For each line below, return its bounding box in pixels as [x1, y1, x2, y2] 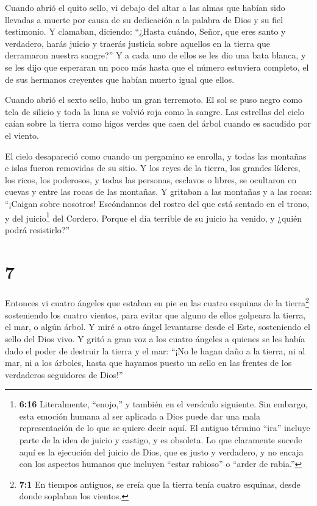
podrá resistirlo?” [5, 223, 70, 236]
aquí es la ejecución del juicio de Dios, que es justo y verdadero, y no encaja [19, 445, 304, 458]
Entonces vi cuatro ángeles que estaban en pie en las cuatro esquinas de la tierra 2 [5, 295, 309, 309]
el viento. [5, 128, 39, 141]
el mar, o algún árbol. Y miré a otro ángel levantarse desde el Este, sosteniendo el [5, 320, 310, 333]
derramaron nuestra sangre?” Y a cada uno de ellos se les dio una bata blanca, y [5, 49, 306, 61]
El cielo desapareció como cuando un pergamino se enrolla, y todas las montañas [5, 149, 307, 162]
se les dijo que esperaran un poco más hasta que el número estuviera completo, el [5, 60, 309, 73]
